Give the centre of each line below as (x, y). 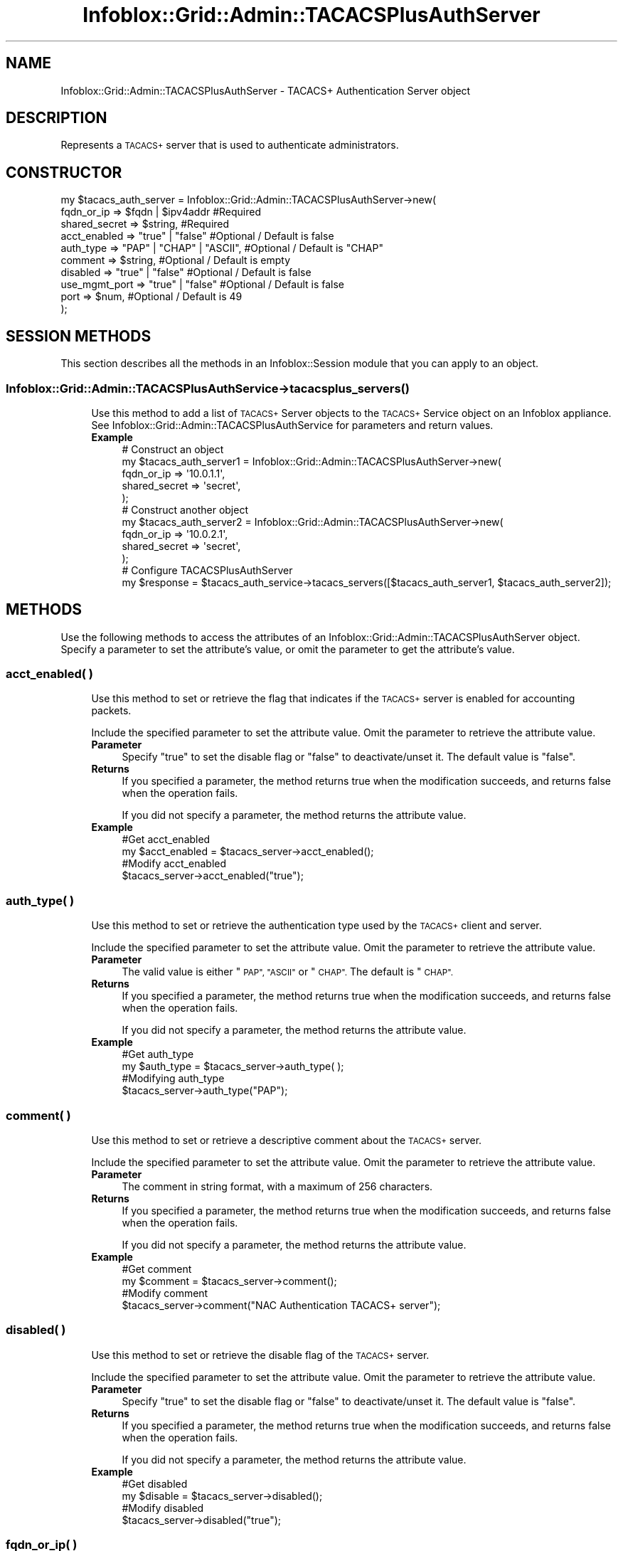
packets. (111, 711)
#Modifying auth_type (173, 1079)
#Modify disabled (163, 1508)
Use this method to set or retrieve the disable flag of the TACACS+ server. (260, 1355)
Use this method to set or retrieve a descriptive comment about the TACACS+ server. (287, 1140)
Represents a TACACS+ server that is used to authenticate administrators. (230, 145)
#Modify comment (165, 1293)
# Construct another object (185, 509)
